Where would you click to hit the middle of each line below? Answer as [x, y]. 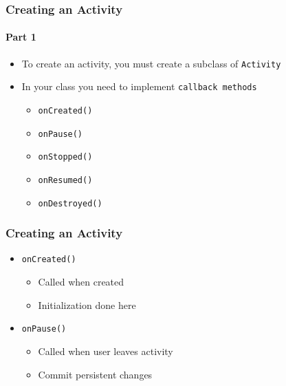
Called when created [81, 282]
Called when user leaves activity [106, 351]
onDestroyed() [70, 203]
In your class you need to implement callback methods [139, 86]
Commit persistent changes [95, 374]
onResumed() [65, 180]
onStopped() [65, 157]
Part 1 [21, 37]
